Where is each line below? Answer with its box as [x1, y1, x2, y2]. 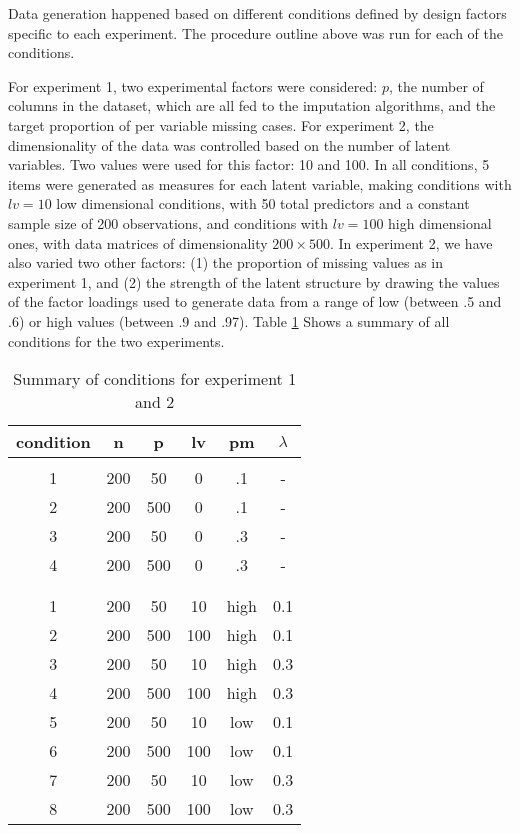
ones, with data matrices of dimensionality [8, 232, 268, 253]
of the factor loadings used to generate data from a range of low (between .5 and [8, 291, 502, 312]
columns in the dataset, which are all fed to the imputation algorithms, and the [8, 95, 496, 116]
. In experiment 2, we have [329, 232, 493, 253]
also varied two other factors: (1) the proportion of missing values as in [8, 252, 444, 273]
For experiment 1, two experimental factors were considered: [8, 75, 378, 96]
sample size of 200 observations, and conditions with [8, 212, 329, 233]
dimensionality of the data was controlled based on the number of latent [8, 134, 451, 155]
